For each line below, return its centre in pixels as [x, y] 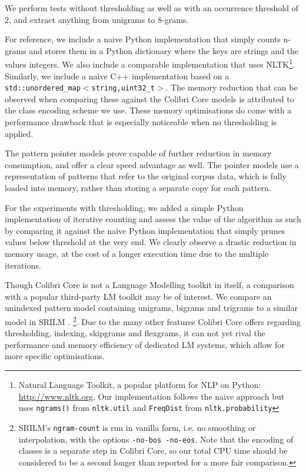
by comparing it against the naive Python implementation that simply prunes [145, 230]
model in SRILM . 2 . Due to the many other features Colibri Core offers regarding [153, 320]
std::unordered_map [43, 88]
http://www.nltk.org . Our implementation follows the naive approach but [152, 396]
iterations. [23, 265]
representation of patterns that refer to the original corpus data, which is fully [146, 176]
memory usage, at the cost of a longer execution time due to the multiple [137, 253]
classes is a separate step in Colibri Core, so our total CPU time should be [153, 451]
